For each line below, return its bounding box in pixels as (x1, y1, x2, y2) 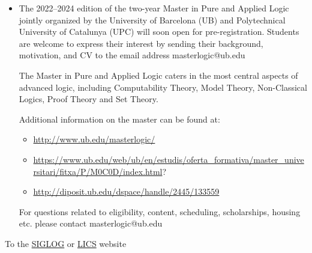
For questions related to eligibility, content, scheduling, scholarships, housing (19, 205, 301, 218)
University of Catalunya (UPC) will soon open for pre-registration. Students (19, 25, 299, 38)
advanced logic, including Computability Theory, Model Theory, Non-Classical (19, 81, 307, 93)
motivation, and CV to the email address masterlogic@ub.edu (19, 49, 245, 61)
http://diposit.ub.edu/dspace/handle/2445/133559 (33, 185, 220, 198)
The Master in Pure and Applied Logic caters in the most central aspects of (19, 69, 298, 81)
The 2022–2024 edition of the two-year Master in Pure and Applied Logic (19, 2, 289, 14)
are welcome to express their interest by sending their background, (19, 37, 263, 49)
